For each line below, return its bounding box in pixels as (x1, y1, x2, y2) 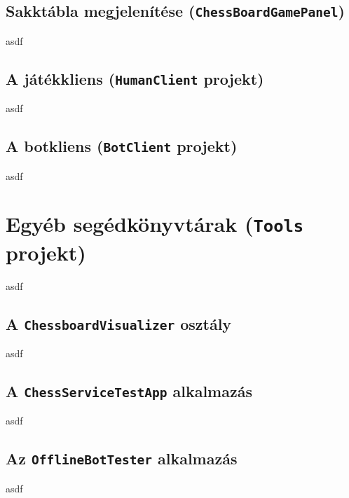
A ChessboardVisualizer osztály (6, 312, 232, 334)
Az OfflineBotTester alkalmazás (6, 448, 238, 469)
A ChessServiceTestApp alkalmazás (6, 380, 252, 401)
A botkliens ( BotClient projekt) (6, 135, 238, 157)
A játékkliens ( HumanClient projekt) (6, 67, 264, 89)
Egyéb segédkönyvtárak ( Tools (6, 209, 304, 238)
